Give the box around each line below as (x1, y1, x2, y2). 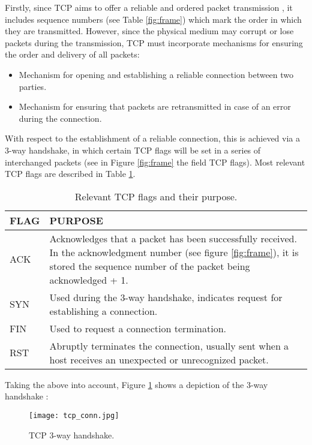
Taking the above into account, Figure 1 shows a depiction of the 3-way (5, 378, 268, 390)
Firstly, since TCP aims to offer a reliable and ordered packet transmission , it (5, 1, 293, 13)
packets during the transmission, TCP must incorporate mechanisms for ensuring (5, 36, 303, 49)
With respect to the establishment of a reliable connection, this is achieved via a (5, 132, 300, 145)
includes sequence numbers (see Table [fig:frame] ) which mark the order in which (5, 13, 302, 25)
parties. (19, 80, 47, 92)
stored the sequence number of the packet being (49, 258, 250, 273)
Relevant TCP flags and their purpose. (74, 189, 238, 203)
